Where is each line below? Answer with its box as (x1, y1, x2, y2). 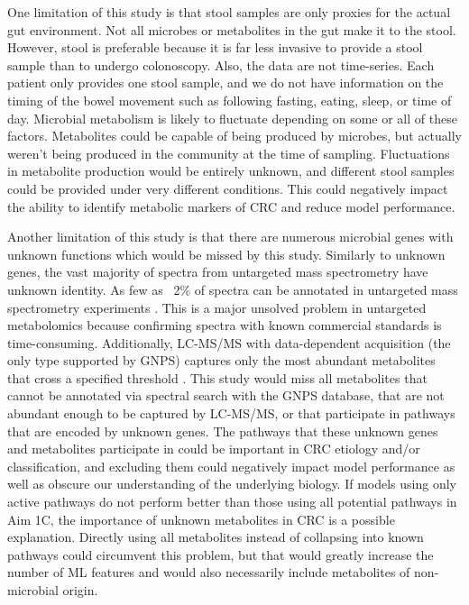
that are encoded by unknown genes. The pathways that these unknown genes (7, 421, 438, 440)
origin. (62, 581, 98, 599)
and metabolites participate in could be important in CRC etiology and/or (7, 439, 420, 458)
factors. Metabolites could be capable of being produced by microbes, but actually (7, 126, 462, 145)
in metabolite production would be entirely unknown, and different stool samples (7, 161, 455, 180)
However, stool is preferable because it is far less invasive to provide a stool (7, 38, 423, 57)
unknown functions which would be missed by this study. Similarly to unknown (7, 244, 446, 263)
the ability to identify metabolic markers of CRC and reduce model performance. (7, 197, 455, 215)
